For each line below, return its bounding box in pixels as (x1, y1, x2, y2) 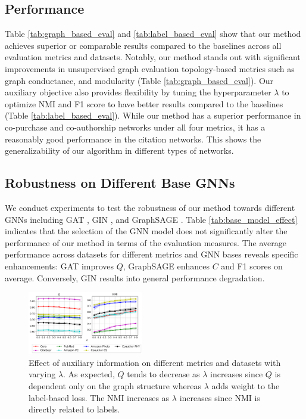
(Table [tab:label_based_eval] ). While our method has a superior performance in (5, 109, 301, 122)
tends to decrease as (127, 368, 200, 380)
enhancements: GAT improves (5, 259, 114, 272)
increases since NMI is (179, 391, 260, 404)
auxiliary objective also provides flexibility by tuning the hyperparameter (5, 86, 271, 98)
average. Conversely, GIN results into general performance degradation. (5, 271, 265, 284)
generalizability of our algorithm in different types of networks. (5, 144, 234, 157)
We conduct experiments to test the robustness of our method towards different (5, 201, 295, 213)
